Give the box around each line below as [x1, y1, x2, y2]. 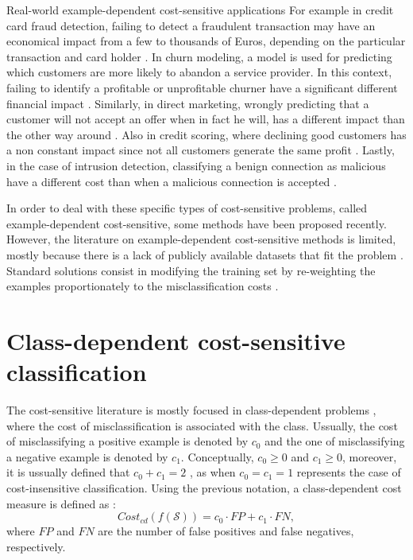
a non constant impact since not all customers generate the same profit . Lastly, [6, 142, 395, 158]
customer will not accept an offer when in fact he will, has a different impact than [6, 111, 405, 127]
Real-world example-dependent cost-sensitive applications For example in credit [6, 2, 394, 17]
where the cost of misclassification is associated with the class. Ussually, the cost [6, 417, 398, 434]
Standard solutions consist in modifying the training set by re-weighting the [6, 262, 376, 278]
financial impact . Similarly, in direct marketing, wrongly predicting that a [6, 95, 369, 111]
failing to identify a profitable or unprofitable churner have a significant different [6, 79, 398, 95]
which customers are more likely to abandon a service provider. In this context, [6, 64, 392, 80]
